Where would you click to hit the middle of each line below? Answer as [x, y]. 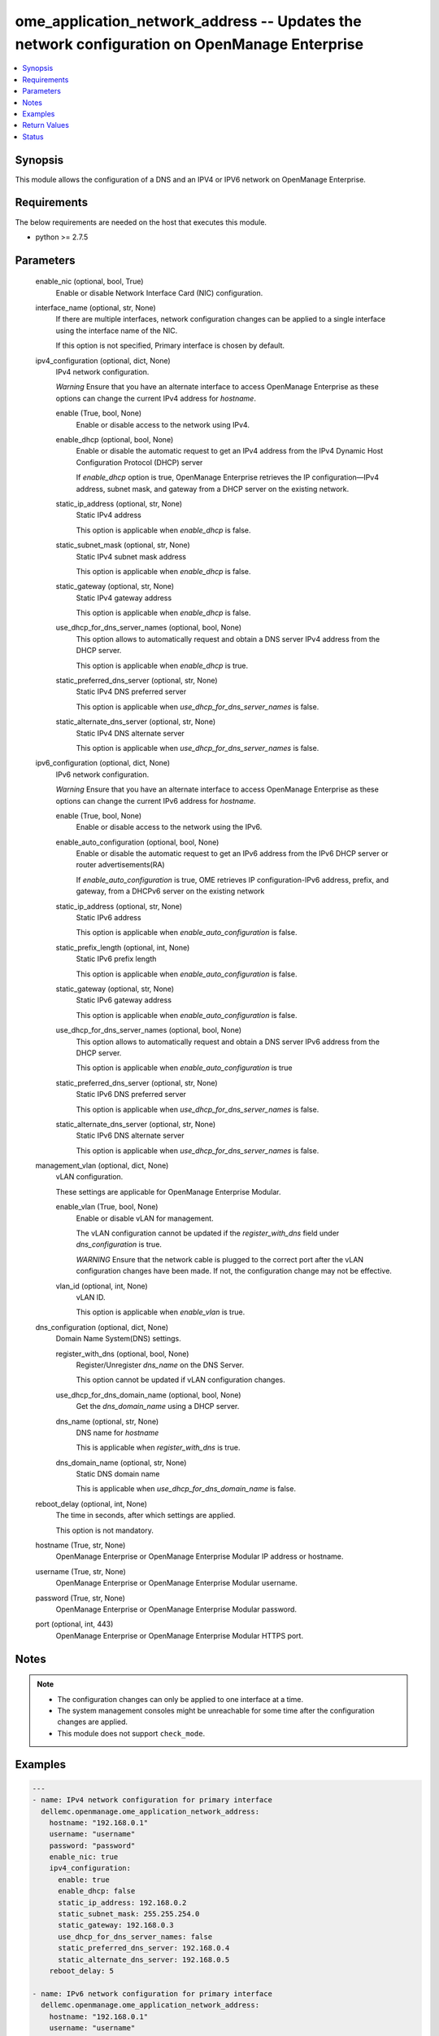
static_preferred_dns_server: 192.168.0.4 [144, 1948]
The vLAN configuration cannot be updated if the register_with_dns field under [208, 1233]
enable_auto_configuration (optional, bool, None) [137, 842]
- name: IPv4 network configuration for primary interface [152, 1800]
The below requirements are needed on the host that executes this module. [141, 222]
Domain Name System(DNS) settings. [119, 1339]
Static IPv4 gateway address [124, 598]
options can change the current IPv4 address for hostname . [156, 398]
